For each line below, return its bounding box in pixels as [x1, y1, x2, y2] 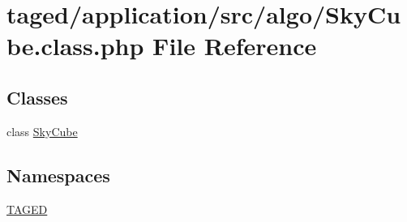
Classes [6, 84, 68, 109]
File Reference [152, 29, 317, 62]
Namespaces [6, 162, 110, 187]
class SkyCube [6, 122, 78, 139]
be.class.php [6, 29, 144, 62]
